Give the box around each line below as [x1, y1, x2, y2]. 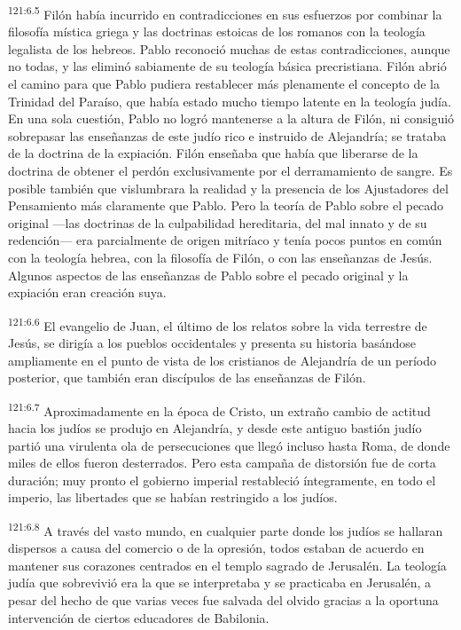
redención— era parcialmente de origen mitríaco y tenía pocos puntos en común [8, 231, 442, 249]
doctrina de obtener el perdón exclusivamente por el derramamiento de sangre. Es [8, 161, 453, 179]
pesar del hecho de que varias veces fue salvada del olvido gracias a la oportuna [8, 591, 439, 610]
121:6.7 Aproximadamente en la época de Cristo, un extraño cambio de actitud [8, 398, 431, 420]
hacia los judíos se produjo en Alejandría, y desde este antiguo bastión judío [8, 419, 422, 437]
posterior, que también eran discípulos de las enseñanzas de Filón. [8, 368, 366, 387]
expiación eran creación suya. [8, 283, 167, 302]
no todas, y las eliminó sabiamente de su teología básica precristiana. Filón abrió [8, 57, 447, 75]
